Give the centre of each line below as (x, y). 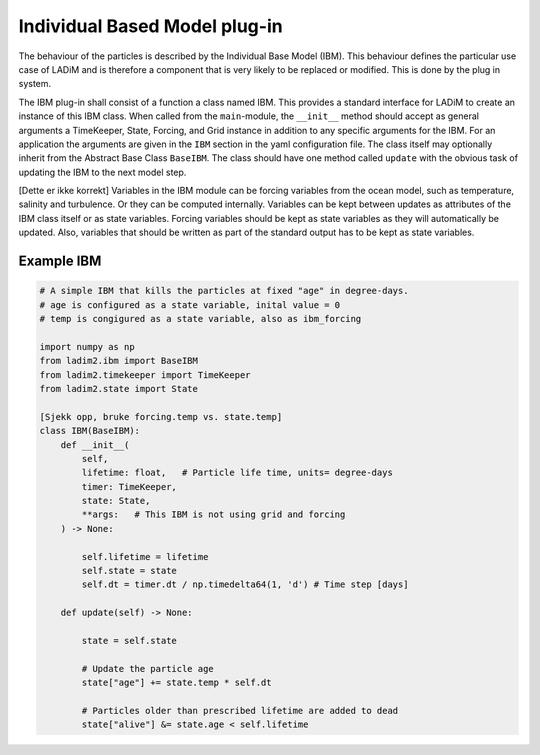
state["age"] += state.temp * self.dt (176, 683)
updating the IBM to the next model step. (102, 172)
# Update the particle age (147, 668)
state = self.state (129, 640)
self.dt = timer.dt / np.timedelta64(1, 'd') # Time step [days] (245, 584)
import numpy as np (87, 346)
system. (35, 84)
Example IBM (60, 261)
